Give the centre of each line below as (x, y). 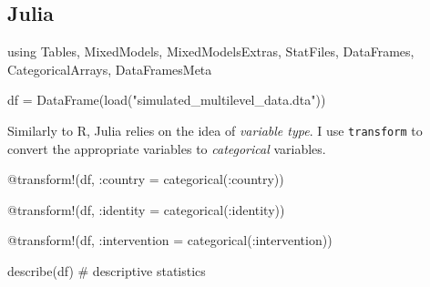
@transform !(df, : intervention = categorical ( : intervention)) (170, 240)
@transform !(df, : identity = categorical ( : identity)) (146, 209)
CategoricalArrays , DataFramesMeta (110, 69)
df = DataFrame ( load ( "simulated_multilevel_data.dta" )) (167, 100)
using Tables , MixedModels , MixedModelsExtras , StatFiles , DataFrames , (211, 51)
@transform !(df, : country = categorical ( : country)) (146, 179)
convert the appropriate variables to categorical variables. (167, 148)
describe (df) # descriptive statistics (107, 271)
